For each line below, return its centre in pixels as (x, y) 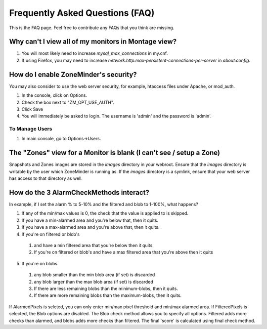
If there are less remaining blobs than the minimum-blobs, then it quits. (106, 288)
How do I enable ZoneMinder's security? (73, 74)
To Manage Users (31, 129)
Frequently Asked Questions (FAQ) (82, 13)
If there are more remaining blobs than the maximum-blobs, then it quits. (108, 295)
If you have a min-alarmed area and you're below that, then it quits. (90, 220)
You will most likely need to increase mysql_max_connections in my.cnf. (95, 53)
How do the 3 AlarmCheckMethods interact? (79, 192)
